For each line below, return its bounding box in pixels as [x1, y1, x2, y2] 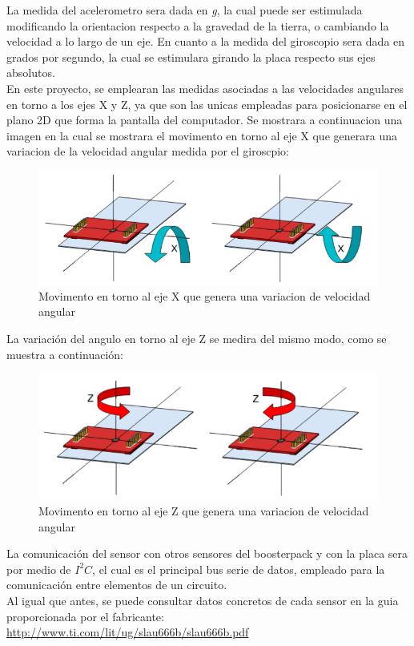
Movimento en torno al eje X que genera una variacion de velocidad [38, 287, 371, 304]
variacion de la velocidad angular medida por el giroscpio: [6, 143, 289, 159]
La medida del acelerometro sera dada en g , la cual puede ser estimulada [6, 2, 363, 18]
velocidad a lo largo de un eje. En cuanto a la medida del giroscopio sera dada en [6, 33, 405, 50]
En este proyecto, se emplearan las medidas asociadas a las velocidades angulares [6, 79, 404, 96]
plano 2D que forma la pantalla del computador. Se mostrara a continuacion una [6, 111, 403, 128]
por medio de [6, 560, 71, 577]
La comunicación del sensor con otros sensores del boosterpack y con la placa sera [6, 545, 408, 562]
